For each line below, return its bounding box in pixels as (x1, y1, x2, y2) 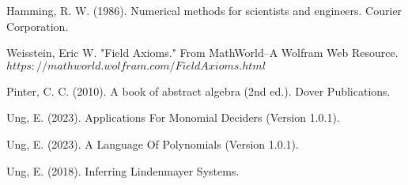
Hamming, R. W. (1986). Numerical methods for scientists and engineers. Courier (6, 2, 402, 18)
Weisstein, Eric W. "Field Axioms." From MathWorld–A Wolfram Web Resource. (6, 44, 399, 61)
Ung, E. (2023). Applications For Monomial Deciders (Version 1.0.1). (6, 109, 340, 126)
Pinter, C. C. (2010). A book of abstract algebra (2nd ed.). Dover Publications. (6, 82, 391, 99)
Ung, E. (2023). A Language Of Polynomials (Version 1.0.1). (6, 135, 299, 152)
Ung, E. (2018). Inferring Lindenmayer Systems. (6, 162, 240, 179)
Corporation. (6, 17, 69, 34)
